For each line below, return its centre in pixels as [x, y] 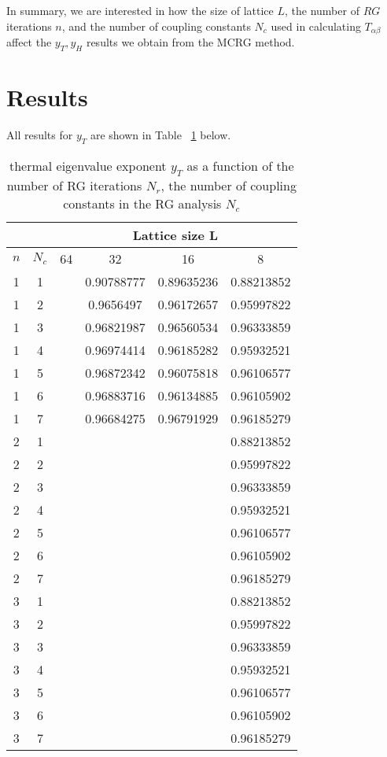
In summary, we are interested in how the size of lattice [140, 10]
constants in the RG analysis [142, 203]
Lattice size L [175, 234]
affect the [29, 42]
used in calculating [316, 26]
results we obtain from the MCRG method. [190, 42]
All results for [40, 134]
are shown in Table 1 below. [160, 134]
